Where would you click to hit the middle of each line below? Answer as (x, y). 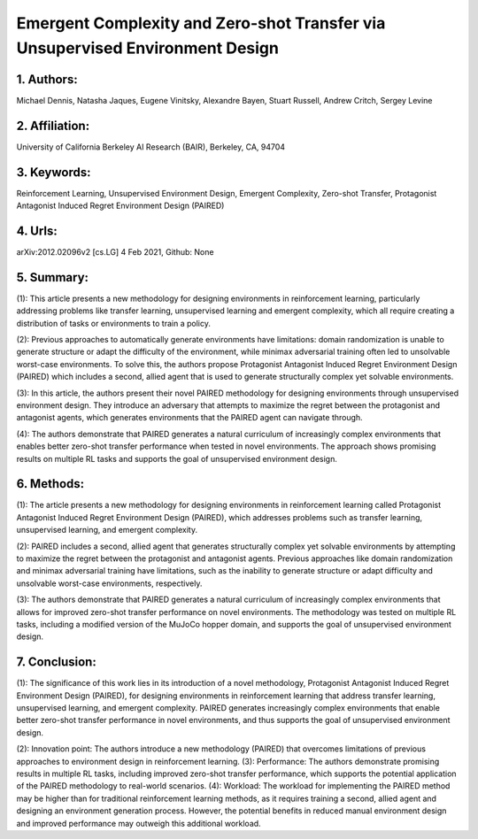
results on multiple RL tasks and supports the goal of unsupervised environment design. (177, 458)
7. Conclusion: (56, 662)
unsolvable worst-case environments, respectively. (109, 583)
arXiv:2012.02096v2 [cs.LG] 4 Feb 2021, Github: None (115, 251)
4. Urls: (37, 231)
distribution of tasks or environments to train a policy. (114, 323)
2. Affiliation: (53, 125)
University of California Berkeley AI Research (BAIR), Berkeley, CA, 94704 (151, 147)
